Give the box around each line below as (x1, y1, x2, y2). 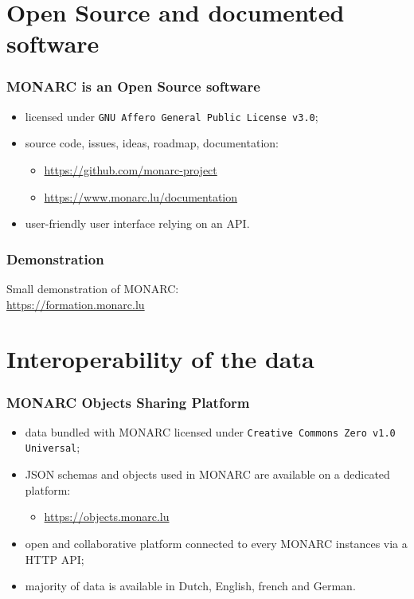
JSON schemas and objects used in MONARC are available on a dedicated (25, 466, 390, 483)
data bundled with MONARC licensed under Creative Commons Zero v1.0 (25, 423, 396, 440)
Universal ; (25, 439, 80, 456)
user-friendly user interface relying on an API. (25, 215, 250, 232)
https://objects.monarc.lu (44, 508, 170, 525)
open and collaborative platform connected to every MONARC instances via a (25, 534, 408, 551)
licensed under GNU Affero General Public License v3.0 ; (25, 108, 318, 124)
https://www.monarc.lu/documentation (44, 188, 238, 205)
